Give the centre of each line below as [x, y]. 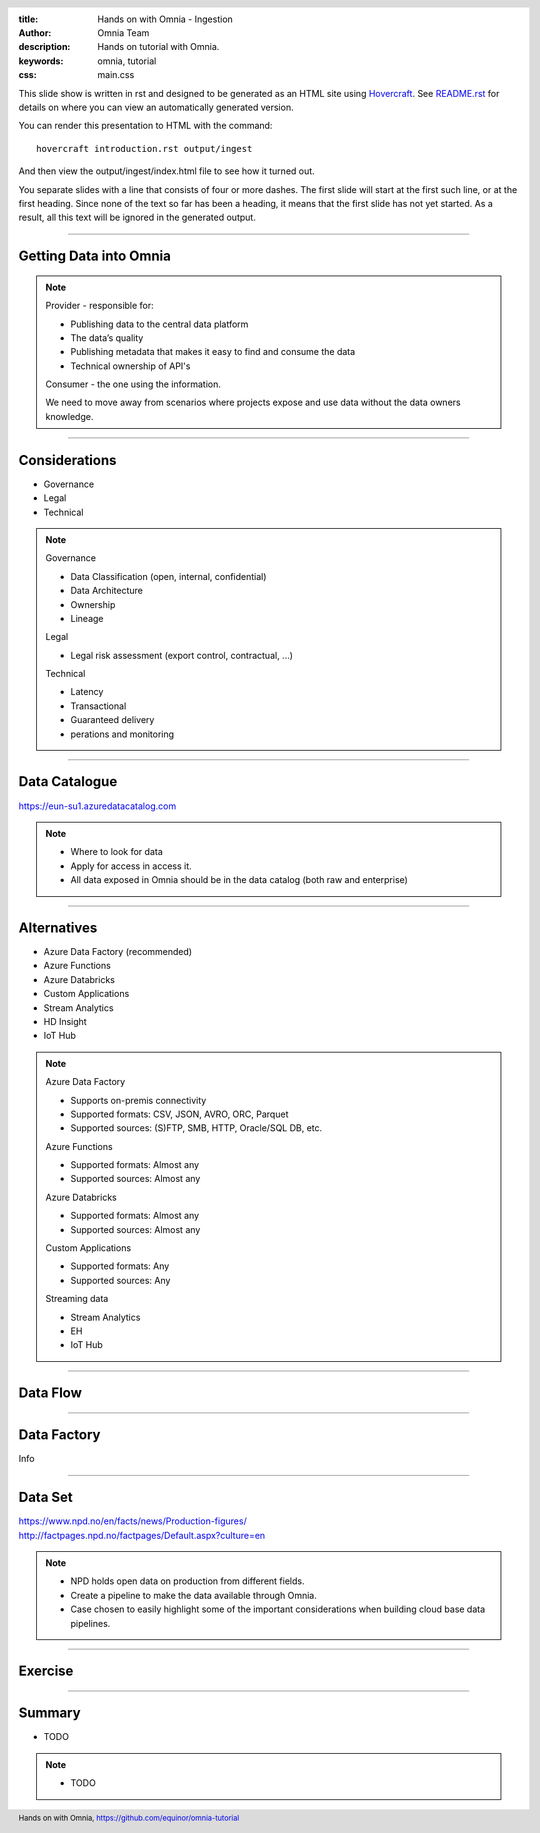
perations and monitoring [122, 734]
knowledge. [69, 416]
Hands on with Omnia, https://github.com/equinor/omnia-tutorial [129, 1818]
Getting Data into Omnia [95, 256]
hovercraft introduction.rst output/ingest [144, 148]
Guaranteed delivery [112, 720]
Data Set [46, 1497]
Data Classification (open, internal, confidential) [168, 576]
